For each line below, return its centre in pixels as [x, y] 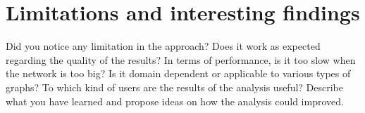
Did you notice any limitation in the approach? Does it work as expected [163, 46]
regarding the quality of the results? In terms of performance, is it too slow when [181, 59]
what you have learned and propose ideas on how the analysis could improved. [175, 101]
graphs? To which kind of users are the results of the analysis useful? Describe [175, 87]
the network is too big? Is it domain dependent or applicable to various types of [178, 73]
